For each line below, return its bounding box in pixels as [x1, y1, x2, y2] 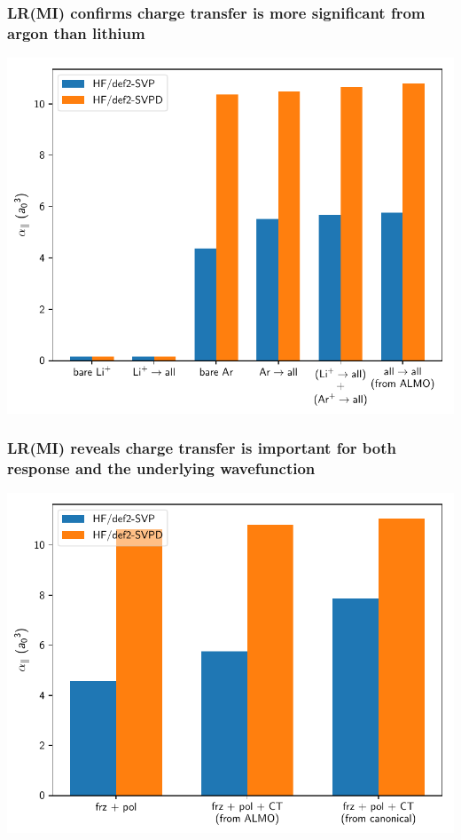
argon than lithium [7, 21, 145, 44]
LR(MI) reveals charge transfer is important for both [7, 437, 396, 459]
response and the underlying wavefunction [7, 457, 316, 479]
